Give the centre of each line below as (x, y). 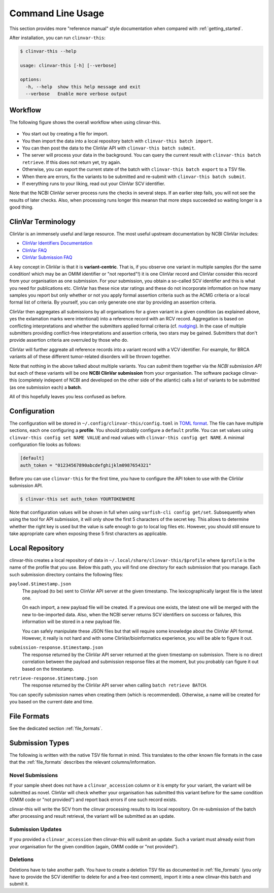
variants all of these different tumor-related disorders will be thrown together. (90, 356)
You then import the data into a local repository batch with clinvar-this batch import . (117, 141)
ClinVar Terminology (42, 221)
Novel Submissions (34, 776)
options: (31, 80)
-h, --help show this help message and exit (83, 87)
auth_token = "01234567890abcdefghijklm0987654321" (86, 465)
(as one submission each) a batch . (46, 387)
